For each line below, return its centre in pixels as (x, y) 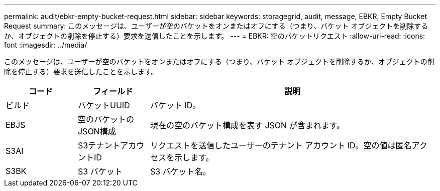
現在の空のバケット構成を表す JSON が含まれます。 (247, 125)
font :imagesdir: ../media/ (46, 45)
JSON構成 (97, 131)
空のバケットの (106, 119)
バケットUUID (104, 105)
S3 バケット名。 (180, 171)
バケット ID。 (175, 105)
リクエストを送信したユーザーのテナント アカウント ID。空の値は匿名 (281, 145)
